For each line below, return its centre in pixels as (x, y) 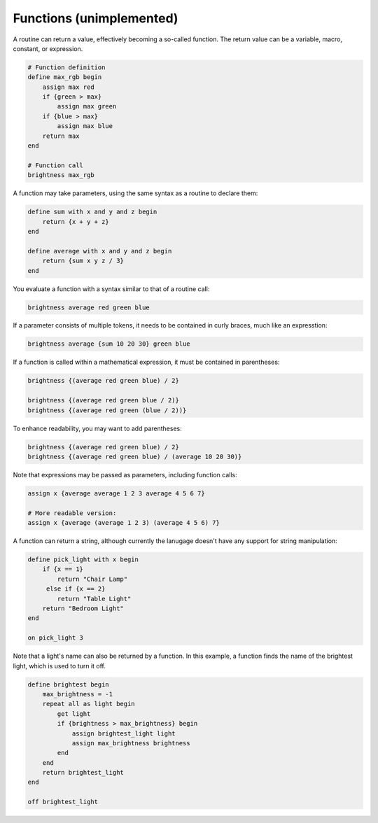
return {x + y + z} (76, 221)
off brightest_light (63, 802)
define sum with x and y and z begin (92, 212)
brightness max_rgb (61, 175)
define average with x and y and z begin (100, 251)
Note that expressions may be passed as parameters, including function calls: (125, 474)
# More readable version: (72, 513)
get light (74, 713)
